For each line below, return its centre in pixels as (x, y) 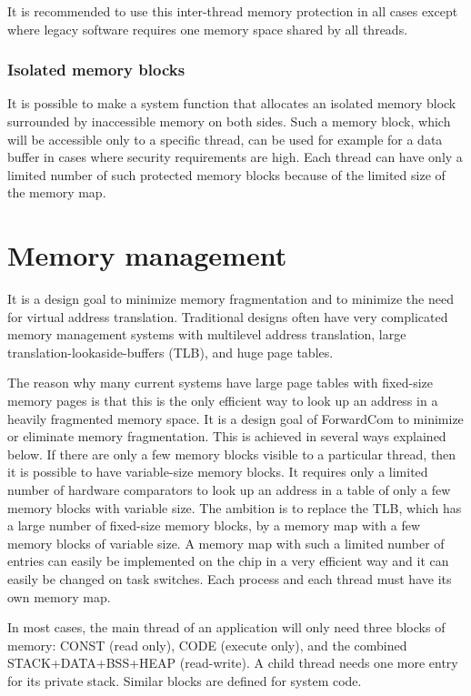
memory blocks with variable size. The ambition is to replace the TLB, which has (235, 507)
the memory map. (57, 192)
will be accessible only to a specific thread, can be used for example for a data (225, 139)
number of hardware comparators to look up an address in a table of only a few (229, 490)
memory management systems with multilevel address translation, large (207, 334)
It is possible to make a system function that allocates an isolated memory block (232, 103)
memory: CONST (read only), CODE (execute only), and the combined (207, 645)
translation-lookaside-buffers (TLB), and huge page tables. (170, 352)
